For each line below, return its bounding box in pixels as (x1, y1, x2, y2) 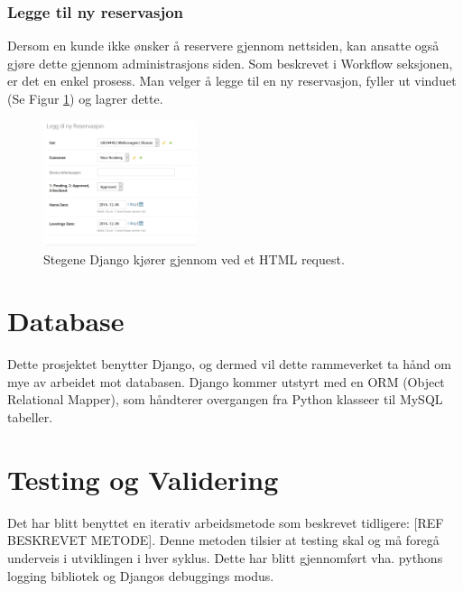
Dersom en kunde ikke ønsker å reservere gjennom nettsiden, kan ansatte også (7, 36, 440, 55)
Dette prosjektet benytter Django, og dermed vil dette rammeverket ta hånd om (7, 355, 451, 374)
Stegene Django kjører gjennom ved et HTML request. (43, 249, 345, 268)
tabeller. (7, 408, 53, 427)
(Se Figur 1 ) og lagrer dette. (7, 89, 163, 107)
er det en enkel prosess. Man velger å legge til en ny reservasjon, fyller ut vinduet (7, 71, 457, 90)
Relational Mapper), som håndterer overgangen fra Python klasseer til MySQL (7, 390, 443, 409)
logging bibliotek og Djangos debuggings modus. (7, 566, 274, 585)
